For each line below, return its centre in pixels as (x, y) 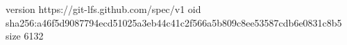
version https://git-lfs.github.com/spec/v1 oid (103, 9)
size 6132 (25, 36)
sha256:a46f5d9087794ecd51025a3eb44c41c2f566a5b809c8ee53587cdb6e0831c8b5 (174, 22)
